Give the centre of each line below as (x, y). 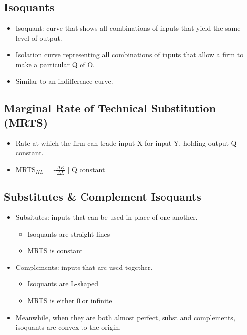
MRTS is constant (55, 250)
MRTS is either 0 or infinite (70, 300)
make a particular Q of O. (55, 64)
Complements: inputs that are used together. (84, 267)
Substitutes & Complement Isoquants (103, 196)
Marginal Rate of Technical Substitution (110, 107)
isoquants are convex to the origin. (68, 327)
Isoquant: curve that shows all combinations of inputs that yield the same (128, 28)
